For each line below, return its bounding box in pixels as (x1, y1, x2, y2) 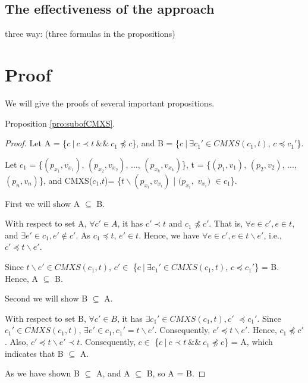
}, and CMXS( (39, 174, 93, 186)
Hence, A (5, 272, 38, 284)
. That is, (209, 217, 243, 230)
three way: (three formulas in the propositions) (5, 27, 175, 40)
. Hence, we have (139, 228, 200, 241)
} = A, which (224, 335, 273, 348)
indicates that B (5, 347, 64, 359)
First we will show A (5, 197, 80, 209)
